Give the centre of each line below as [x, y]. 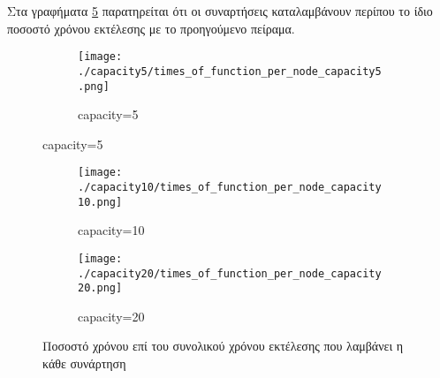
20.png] [100, 288]
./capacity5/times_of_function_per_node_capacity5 [230, 71]
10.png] [100, 202]
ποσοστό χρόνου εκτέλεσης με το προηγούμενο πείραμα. [151, 28]
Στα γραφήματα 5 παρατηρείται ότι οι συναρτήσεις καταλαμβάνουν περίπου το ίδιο [220, 11]
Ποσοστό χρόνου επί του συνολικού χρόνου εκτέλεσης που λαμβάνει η [223, 346]
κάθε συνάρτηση [84, 363]
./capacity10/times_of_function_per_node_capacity [230, 187]
